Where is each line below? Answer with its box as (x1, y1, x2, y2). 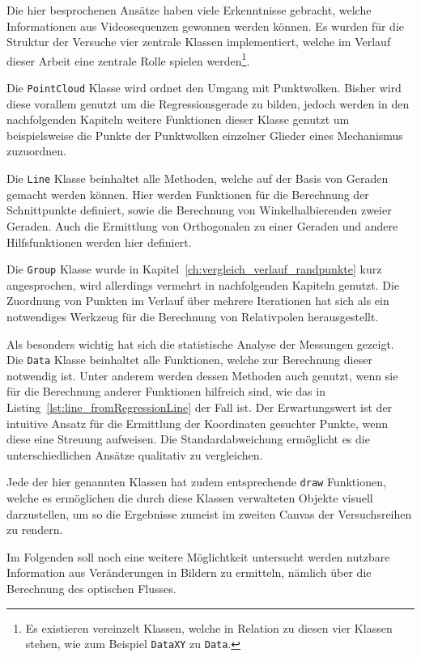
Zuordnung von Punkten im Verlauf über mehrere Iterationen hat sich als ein (6, 292, 389, 309)
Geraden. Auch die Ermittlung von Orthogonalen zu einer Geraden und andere (6, 217, 398, 234)
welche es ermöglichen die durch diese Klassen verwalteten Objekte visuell (6, 490, 373, 506)
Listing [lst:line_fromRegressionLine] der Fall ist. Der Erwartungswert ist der (6, 398, 393, 415)
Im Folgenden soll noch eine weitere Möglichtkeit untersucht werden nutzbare (6, 548, 390, 565)
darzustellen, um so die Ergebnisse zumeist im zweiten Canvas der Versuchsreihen (6, 505, 412, 522)
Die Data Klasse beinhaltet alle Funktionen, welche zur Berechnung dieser (6, 351, 372, 368)
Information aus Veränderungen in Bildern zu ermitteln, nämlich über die (6, 564, 372, 581)
